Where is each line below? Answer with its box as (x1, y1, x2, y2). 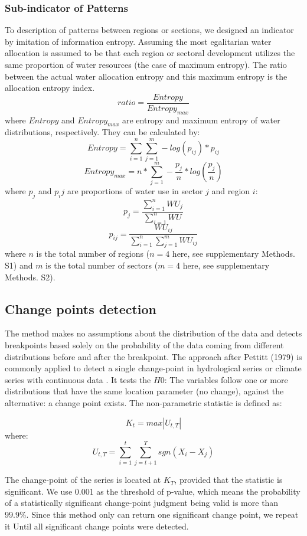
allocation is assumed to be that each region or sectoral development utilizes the (5, 47, 295, 59)
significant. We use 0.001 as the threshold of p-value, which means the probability (5, 485, 301, 497)
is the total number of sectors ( (45, 259, 158, 271)
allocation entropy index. (5, 81, 95, 94)
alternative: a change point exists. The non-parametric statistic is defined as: (5, 396, 282, 408)
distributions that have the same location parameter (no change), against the (5, 385, 284, 397)
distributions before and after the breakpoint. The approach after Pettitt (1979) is (5, 350, 302, 362)
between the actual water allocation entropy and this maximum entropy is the (5, 70, 288, 82)
